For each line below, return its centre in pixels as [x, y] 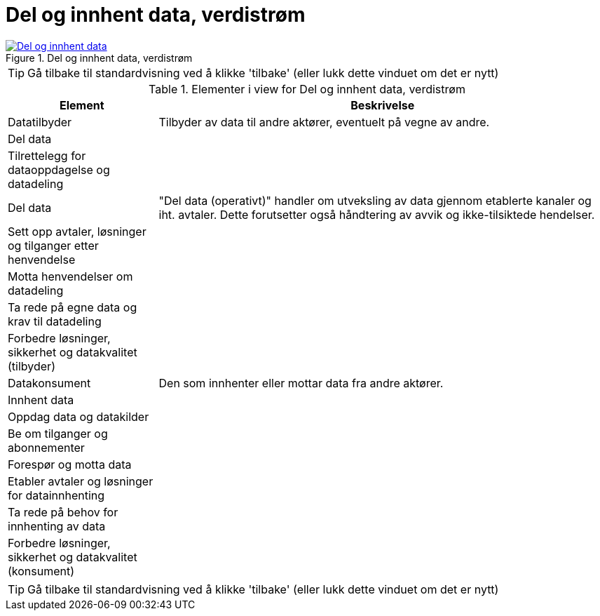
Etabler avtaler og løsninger [81, 481]
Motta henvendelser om [70, 276]
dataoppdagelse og [59, 169]
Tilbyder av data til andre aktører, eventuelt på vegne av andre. [324, 122]
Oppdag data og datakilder [79, 416]
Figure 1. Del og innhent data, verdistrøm [99, 58]
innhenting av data [57, 526]
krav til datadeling [55, 321]
